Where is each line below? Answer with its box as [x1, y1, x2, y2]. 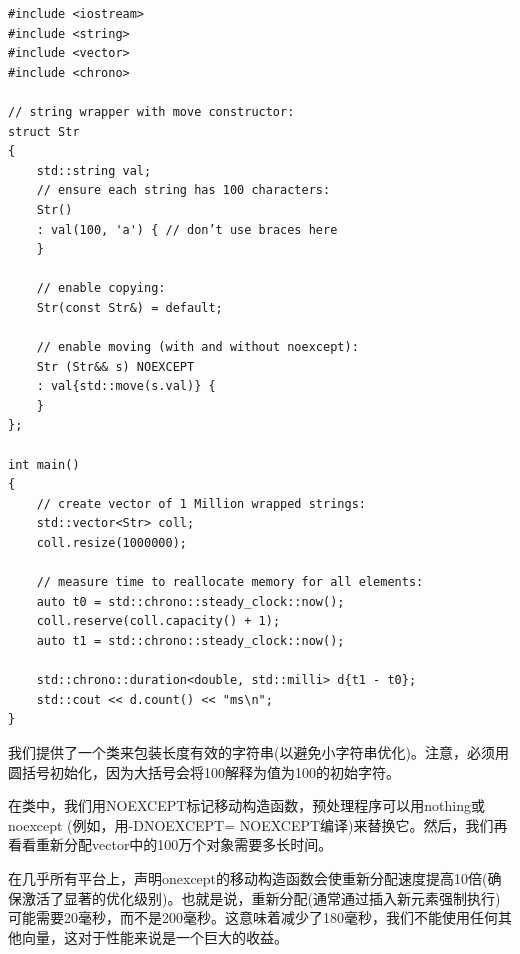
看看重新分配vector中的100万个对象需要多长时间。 [8, 834, 333, 855]
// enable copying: [36, 281, 166, 296]
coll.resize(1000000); [36, 536, 187, 551]
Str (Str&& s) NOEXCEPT [36, 359, 195, 374]
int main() [8, 457, 80, 472]
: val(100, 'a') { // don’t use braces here [36, 222, 338, 237]
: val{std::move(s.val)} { [36, 379, 216, 394]
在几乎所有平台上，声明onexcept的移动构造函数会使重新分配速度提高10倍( [8, 867, 488, 888]
